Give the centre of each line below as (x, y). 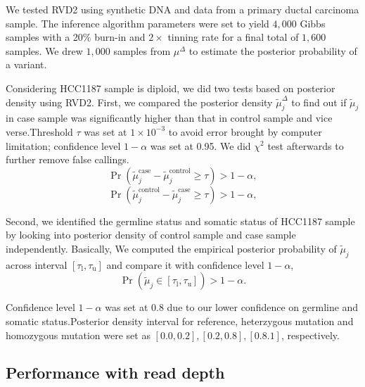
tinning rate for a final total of (233, 37)
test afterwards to (306, 145)
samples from (142, 50)
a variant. (26, 64)
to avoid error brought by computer (245, 131)
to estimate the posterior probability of (273, 50)
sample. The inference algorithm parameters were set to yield (137, 23)
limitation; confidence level (63, 145)
